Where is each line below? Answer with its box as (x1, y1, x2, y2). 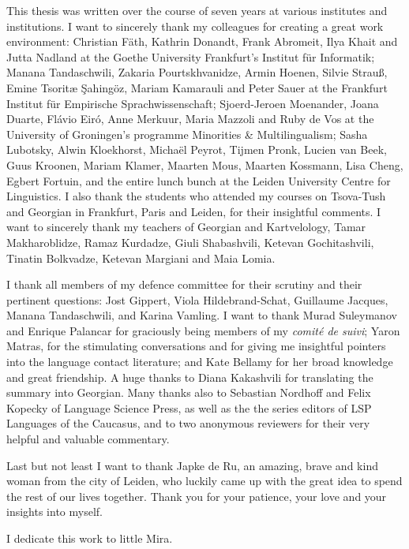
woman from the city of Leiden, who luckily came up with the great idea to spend (6, 472, 403, 489)
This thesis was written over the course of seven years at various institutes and (6, 2, 388, 18)
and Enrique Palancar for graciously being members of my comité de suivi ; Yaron (6, 322, 400, 338)
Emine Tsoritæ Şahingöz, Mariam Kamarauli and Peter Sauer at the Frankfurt (6, 79, 388, 95)
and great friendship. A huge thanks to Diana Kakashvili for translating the (6, 368, 373, 385)
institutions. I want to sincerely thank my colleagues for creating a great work (6, 17, 384, 34)
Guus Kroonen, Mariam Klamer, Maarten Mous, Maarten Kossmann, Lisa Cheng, (6, 156, 403, 173)
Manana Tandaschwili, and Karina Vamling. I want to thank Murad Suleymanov (6, 307, 397, 323)
